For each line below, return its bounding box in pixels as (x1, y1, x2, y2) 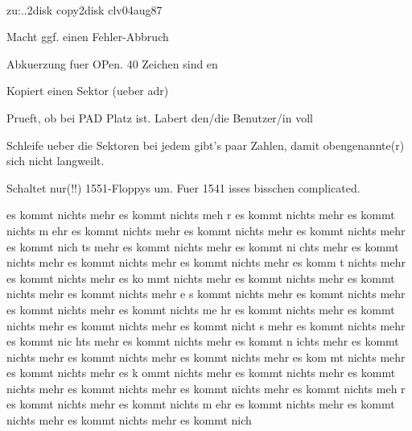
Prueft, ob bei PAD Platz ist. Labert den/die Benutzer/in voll (6, 109, 313, 126)
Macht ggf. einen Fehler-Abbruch (6, 28, 169, 45)
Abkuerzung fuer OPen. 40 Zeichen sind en (6, 55, 218, 72)
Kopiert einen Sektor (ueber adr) (6, 82, 169, 99)
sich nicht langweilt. (6, 152, 105, 169)
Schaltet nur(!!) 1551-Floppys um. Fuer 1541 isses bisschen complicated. (6, 179, 360, 196)
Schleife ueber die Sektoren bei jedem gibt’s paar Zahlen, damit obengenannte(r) (6, 136, 405, 153)
